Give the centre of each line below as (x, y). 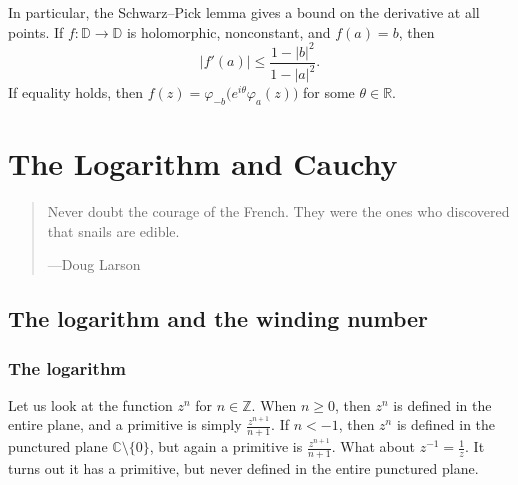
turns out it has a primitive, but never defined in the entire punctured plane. (243, 468)
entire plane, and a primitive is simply (125, 424)
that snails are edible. (113, 230)
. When (274, 404)
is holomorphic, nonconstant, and (228, 31)
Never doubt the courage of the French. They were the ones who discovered (278, 211)
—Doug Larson (94, 264)
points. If (36, 31)
